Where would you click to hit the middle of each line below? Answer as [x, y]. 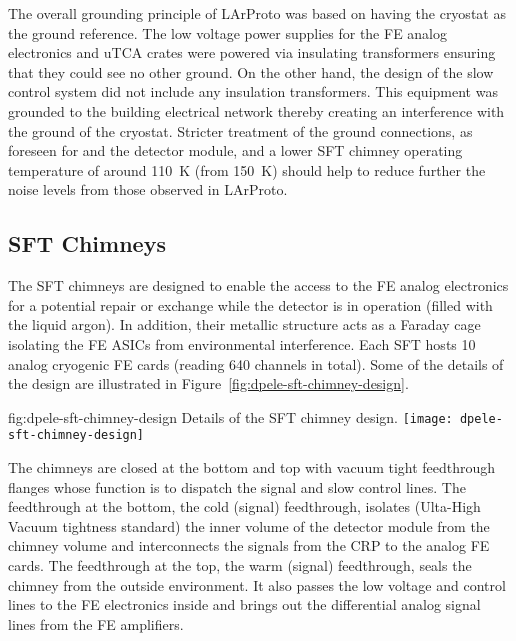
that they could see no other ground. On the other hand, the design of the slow [251, 71]
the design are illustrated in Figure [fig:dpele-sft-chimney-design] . [208, 383]
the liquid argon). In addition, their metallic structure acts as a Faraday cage [244, 324]
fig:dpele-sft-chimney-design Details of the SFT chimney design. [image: [230, 416]
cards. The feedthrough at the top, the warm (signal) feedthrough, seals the [240, 564]
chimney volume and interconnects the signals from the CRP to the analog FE [249, 545]
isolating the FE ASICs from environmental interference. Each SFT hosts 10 [242, 343]
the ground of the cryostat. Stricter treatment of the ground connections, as [240, 130]
